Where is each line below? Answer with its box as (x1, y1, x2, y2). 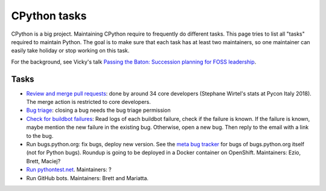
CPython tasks (11, 9, 87, 22)
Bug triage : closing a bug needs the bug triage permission (26, 106, 171, 114)
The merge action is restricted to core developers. (26, 99, 151, 106)
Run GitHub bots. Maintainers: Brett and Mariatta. (26, 174, 149, 181)
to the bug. (26, 132, 54, 139)
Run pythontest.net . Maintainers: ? (26, 166, 112, 173)
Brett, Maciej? (26, 157, 61, 164)
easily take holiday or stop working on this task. (11, 47, 130, 54)
